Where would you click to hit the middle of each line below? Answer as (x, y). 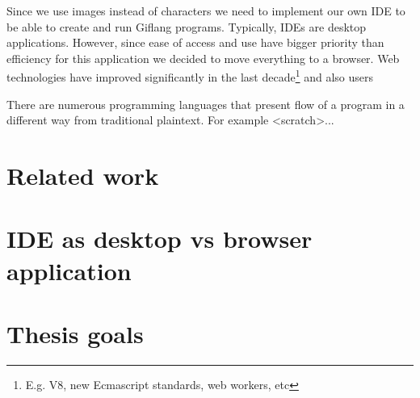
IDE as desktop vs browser (160, 239)
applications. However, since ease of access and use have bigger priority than (195, 42)
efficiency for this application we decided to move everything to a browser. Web (203, 58)
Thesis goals (75, 333)
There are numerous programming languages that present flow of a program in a (206, 104)
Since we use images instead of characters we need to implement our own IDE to (206, 10)
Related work (83, 175)
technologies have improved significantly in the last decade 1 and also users (190, 76)
